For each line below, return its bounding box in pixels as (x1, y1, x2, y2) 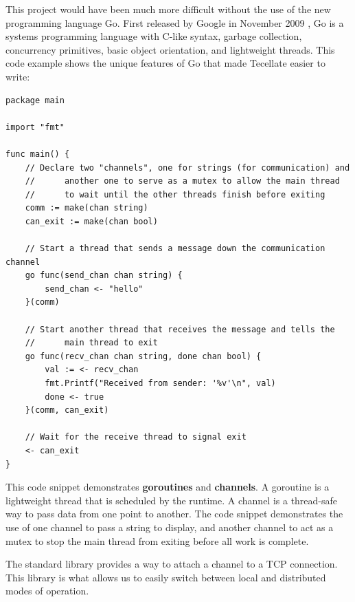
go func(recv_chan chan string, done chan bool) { (25, 351, 262, 361)
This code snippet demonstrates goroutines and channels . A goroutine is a (5, 480, 330, 494)
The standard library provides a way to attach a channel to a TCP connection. (5, 557, 338, 571)
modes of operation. (5, 583, 89, 598)
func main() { (5, 149, 70, 159)
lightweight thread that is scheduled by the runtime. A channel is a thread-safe (5, 493, 338, 507)
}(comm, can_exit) (25, 405, 109, 416)
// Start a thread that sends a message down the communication (25, 244, 325, 254)
